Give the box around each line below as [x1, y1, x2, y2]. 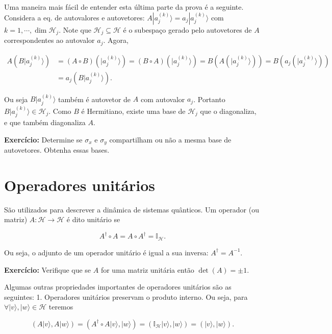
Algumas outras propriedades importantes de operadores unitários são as [4, 281, 232, 292]
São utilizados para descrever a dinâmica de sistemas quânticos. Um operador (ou [4, 204, 259, 214]
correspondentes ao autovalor [4, 35, 95, 45]
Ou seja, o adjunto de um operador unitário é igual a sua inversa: [4, 247, 209, 257]
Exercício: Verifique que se [4, 264, 91, 275]
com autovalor [140, 93, 185, 104]
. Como [48, 105, 71, 116]
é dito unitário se [66, 214, 120, 225]
